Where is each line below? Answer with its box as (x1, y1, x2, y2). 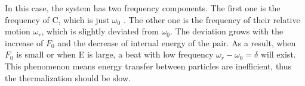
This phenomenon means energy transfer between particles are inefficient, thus (5, 59, 292, 72)
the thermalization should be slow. (5, 71, 131, 84)
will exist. (260, 48, 296, 60)
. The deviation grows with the (170, 25, 284, 37)
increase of (5, 36, 44, 49)
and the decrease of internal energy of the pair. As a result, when (57, 36, 296, 49)
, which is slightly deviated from (41, 25, 159, 37)
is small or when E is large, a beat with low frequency (16, 48, 214, 60)
